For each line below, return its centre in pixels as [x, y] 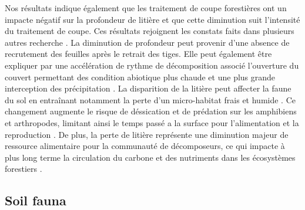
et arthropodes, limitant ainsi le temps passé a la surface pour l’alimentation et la [152, 122]
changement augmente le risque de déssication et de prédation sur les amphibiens [151, 111]
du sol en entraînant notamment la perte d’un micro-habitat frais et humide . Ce [150, 99]
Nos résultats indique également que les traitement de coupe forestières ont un [146, 8]
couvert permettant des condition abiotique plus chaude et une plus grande [140, 77]
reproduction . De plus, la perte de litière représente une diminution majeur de [147, 134]
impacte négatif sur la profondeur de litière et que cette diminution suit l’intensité [152, 19]
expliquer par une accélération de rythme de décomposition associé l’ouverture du [152, 65]
